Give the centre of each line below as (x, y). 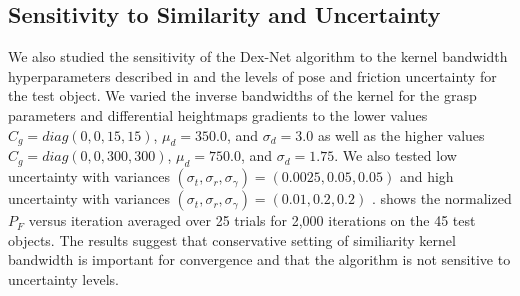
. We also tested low (395, 155)
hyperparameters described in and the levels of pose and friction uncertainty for (252, 75)
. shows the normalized (441, 198)
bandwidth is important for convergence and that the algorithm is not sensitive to (259, 259)
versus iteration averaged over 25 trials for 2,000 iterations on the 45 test (252, 220)
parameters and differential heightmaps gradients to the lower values (218, 114)
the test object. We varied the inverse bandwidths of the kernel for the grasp (242, 95)
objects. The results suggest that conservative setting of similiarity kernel (232, 239)
